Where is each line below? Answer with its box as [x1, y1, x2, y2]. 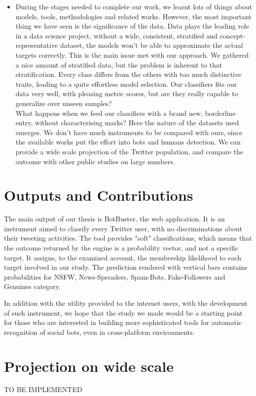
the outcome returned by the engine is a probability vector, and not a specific [4, 243, 239, 252]
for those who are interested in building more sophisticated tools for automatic [4, 317, 242, 327]
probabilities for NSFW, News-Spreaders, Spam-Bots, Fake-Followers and [4, 271, 225, 282]
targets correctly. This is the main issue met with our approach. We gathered [15, 49, 249, 60]
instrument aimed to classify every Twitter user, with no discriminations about [4, 223, 242, 233]
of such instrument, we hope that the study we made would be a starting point [4, 307, 243, 318]
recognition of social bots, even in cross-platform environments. [4, 326, 195, 337]
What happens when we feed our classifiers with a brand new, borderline [15, 108, 236, 118]
